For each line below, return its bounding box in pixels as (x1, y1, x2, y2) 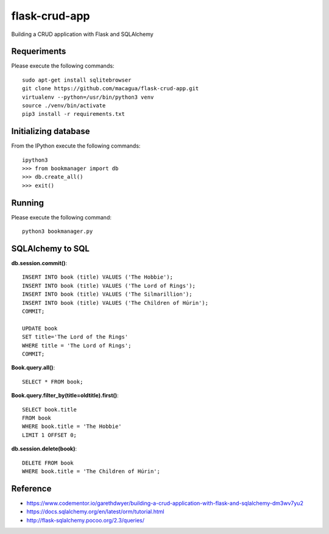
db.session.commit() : (11, 260, 67, 267)
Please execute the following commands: (11, 62, 115, 69)
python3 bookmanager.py (22, 228, 93, 235)
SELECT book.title (22, 406, 77, 413)
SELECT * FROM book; (22, 378, 83, 385)
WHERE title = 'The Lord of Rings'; (22, 342, 132, 349)
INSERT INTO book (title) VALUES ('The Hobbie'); (22, 274, 174, 280)
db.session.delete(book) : (11, 445, 77, 452)
